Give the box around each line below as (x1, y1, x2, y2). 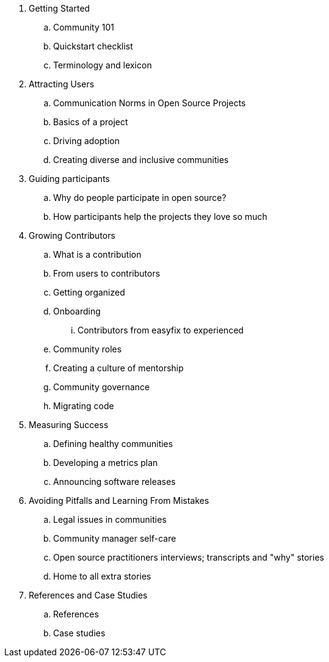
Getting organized (53, 287, 125, 297)
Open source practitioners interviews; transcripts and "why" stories (53, 552, 324, 562)
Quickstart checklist (53, 41, 133, 51)
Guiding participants (29, 173, 110, 184)
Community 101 (53, 22, 114, 32)
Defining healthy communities (53, 438, 173, 449)
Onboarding (53, 306, 101, 316)
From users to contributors (53, 268, 161, 278)
